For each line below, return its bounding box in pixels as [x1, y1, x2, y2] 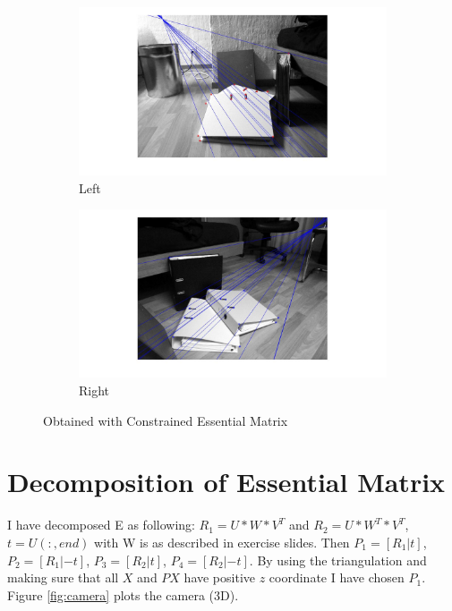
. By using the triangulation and [249, 550, 427, 569]
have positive [183, 568, 256, 587]
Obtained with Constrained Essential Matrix [43, 411, 288, 429]
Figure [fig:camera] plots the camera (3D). [7, 585, 239, 604]
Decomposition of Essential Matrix [7, 463, 446, 500]
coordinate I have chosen [269, 568, 405, 587]
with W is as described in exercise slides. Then [94, 532, 350, 551]
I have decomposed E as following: [7, 515, 195, 534]
